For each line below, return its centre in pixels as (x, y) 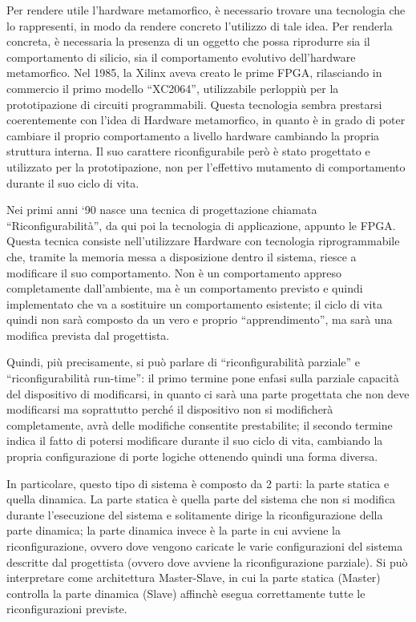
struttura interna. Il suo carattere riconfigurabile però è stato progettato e (188, 151)
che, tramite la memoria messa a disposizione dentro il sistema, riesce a (182, 256)
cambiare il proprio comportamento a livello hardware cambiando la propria (193, 135)
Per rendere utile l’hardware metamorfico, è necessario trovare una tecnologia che (206, 10)
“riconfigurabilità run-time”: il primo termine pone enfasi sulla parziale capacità (203, 378)
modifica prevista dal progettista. (88, 335)
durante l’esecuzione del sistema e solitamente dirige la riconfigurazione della (195, 514)
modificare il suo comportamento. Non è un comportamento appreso (174, 272)
